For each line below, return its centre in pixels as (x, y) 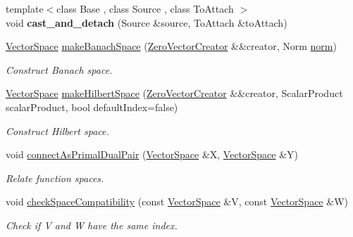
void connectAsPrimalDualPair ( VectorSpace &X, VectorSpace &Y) (152, 154)
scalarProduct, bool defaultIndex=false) (92, 107)
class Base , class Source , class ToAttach (145, 8)
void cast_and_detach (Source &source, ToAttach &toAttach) (147, 22)
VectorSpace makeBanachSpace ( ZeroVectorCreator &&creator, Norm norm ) (171, 46)
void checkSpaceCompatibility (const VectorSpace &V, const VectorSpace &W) (177, 201)
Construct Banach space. (59, 69)
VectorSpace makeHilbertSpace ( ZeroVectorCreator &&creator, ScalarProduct (174, 93)
